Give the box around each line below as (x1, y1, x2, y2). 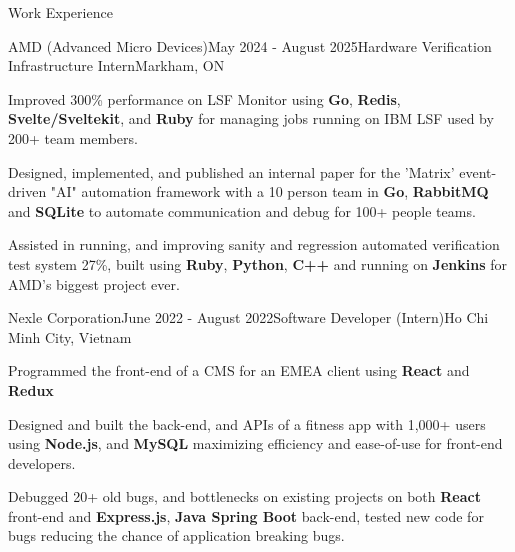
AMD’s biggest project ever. (8, 273, 180, 294)
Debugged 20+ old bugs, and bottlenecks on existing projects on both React (8, 486, 481, 507)
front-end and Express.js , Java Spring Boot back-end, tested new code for (8, 505, 484, 526)
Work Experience (8, 2, 113, 22)
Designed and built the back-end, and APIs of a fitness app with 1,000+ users (8, 413, 486, 434)
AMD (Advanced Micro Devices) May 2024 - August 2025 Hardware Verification (8, 35, 492, 56)
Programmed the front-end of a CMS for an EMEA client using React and (8, 360, 470, 381)
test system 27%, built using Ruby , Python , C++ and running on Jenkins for (8, 253, 507, 274)
